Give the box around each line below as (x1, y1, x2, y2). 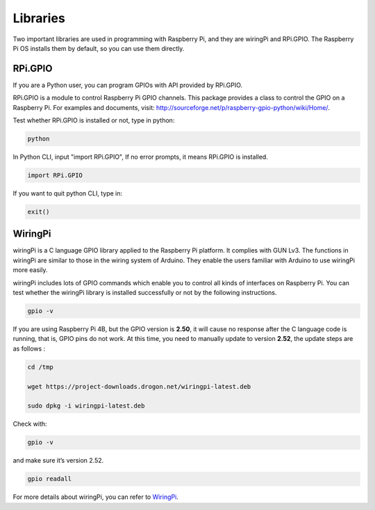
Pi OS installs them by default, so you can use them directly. (12, 44, 185, 52)
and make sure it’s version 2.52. (12, 456, 104, 465)
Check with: (12, 420, 48, 428)
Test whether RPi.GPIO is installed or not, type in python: (12, 116, 175, 125)
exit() (27, 207, 50, 216)
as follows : (12, 344, 46, 353)
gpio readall (27, 475, 72, 483)
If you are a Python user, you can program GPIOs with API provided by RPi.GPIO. (12, 81, 243, 89)
